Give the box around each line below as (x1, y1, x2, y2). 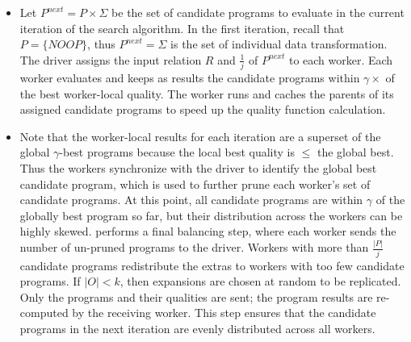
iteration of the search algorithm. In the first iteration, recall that (19, 19, 345, 36)
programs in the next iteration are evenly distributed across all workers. (19, 320, 375, 337)
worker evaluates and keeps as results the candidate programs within (19, 69, 360, 86)
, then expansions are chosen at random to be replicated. (120, 273, 401, 290)
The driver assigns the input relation (19, 51, 202, 68)
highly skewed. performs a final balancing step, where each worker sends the (19, 223, 396, 240)
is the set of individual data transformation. (170, 35, 388, 52)
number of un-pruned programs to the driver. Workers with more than (19, 239, 369, 256)
